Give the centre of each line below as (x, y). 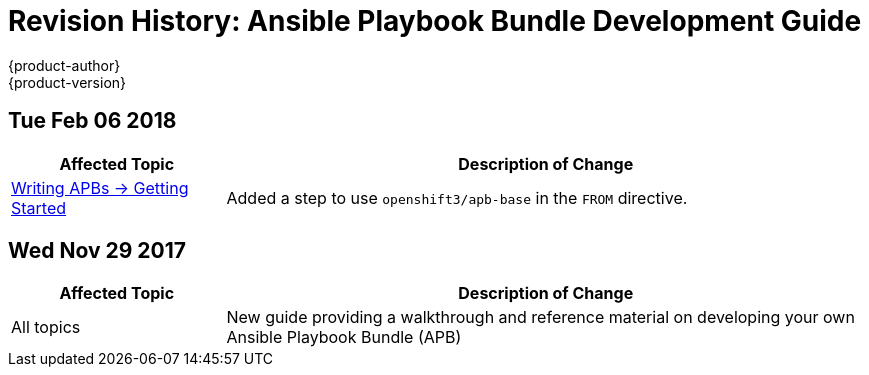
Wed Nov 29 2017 (97, 251)
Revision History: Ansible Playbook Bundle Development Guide (435, 21)
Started (39, 207)
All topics (46, 327)
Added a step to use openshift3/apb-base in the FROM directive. (457, 197)
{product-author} (64, 65)
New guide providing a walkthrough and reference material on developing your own (540, 317)
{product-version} (67, 82)
